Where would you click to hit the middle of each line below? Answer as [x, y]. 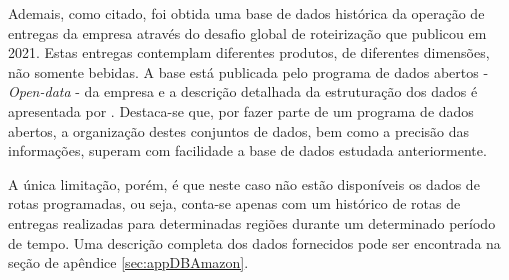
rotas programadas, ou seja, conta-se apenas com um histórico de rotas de [234, 203]
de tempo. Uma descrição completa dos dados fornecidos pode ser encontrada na [254, 242]
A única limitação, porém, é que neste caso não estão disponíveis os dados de [244, 183]
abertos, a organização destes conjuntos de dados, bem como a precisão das [239, 130]
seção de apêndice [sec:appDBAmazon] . [128, 262]
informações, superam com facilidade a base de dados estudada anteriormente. [247, 150]
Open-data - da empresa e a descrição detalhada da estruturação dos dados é [243, 91]
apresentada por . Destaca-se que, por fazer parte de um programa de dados [241, 110]
